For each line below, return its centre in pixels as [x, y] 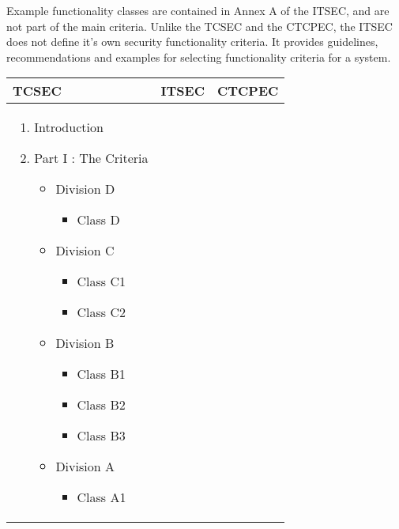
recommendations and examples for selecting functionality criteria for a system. [199, 57]
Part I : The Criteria [91, 158]
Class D [98, 220]
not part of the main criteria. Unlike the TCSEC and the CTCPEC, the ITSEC [199, 26]
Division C [85, 251]
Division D [85, 189]
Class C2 [102, 312]
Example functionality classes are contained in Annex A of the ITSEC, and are [198, 10]
